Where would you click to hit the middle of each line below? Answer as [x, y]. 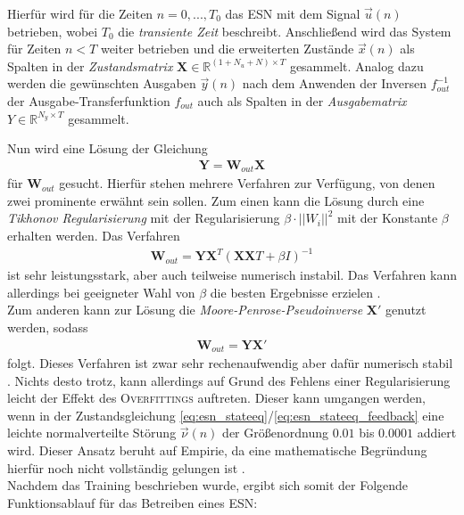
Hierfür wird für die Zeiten [80, 13]
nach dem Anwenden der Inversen [334, 83]
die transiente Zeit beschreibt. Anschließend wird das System [285, 31]
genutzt [406, 310]
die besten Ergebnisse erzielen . [295, 292]
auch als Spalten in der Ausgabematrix [302, 100]
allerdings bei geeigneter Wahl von [101, 292]
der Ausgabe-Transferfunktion [89, 100]
